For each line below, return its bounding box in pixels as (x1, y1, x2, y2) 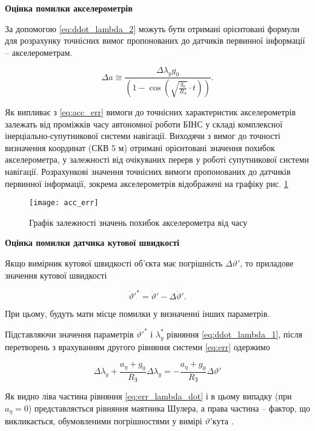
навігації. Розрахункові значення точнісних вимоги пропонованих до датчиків (5, 165, 291, 178)
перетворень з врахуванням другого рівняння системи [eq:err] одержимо (5, 340, 270, 353)
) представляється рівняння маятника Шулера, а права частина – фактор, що (28, 401, 311, 414)
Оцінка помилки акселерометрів (5, 2, 133, 14)
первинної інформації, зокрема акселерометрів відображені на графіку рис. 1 (5, 177, 288, 189)
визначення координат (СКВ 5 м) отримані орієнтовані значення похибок (5, 141, 275, 154)
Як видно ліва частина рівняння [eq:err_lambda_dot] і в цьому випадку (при (5, 390, 292, 402)
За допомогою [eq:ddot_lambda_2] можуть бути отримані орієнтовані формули (5, 22, 300, 35)
